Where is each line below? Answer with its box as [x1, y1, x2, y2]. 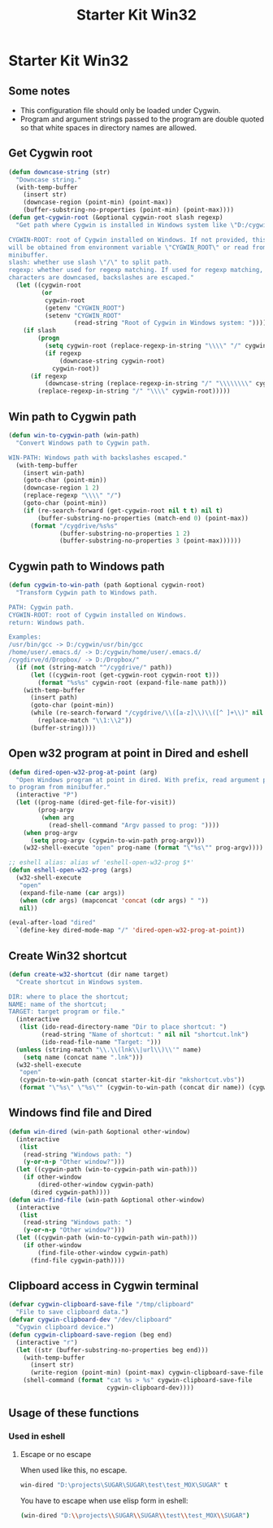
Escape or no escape [19, 1449, 92, 1459]
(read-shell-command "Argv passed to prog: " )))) [48, 821, 220, 829]
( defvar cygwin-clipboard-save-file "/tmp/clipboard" [8, 1301, 195, 1309]
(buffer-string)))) [29, 723, 96, 732]
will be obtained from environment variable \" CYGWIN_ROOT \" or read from [8, 243, 267, 252]
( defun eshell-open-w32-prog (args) [8, 866, 132, 875]
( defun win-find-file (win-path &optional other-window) [8, 1196, 206, 1204]
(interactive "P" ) [15, 791, 79, 799]
